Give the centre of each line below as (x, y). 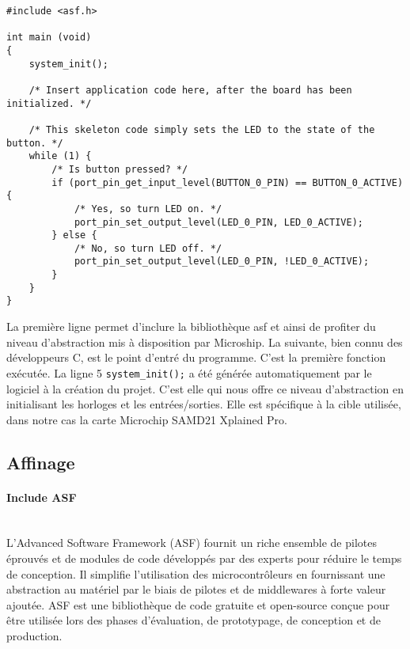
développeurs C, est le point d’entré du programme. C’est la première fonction (196, 357)
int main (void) (49, 38)
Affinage (41, 462)
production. (34, 636)
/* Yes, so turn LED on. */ (148, 209)
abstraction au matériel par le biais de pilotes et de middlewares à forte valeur (196, 589)
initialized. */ (49, 103)
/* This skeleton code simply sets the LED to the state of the (202, 129)
